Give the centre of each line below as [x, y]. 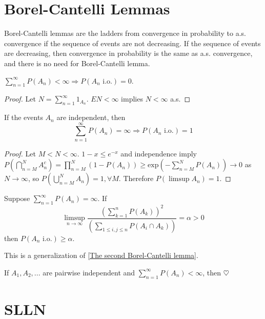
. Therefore [136, 178]
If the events [24, 117]
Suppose [17, 198]
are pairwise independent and [89, 272]
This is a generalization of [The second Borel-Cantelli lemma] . [101, 255]
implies [132, 99]
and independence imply [159, 153]
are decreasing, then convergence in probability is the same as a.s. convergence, [128, 53]
